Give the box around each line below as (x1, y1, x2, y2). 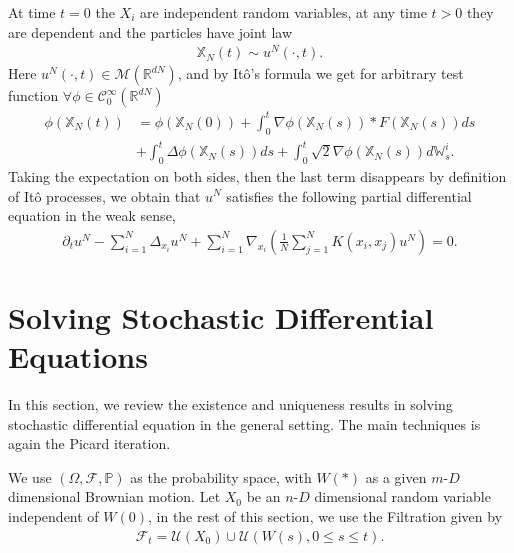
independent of (8, 506, 99, 527)
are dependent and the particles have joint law (8, 21, 293, 42)
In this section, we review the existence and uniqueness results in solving (8, 394, 453, 415)
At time (8, 2, 56, 22)
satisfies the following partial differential (226, 185, 472, 206)
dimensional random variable (314, 486, 491, 507)
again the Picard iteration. (8, 433, 171, 454)
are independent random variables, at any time (140, 2, 427, 22)
